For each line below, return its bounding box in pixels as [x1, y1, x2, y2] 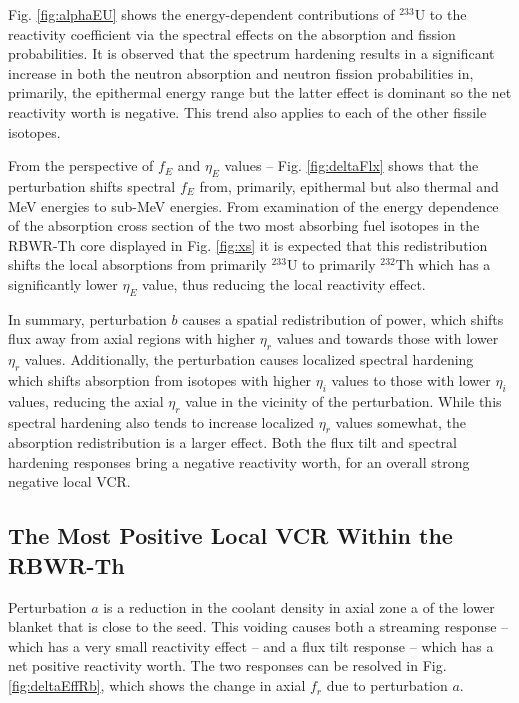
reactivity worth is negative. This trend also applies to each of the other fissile [8, 101, 487, 122]
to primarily [302, 254, 376, 275]
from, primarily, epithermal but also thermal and [199, 175, 499, 196]
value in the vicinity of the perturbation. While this [185, 390, 502, 411]
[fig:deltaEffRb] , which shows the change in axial [8, 675, 306, 696]
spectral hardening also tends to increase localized [8, 411, 315, 432]
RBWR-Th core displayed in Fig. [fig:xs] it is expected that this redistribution [8, 234, 488, 255]
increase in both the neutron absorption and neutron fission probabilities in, [8, 62, 474, 83]
